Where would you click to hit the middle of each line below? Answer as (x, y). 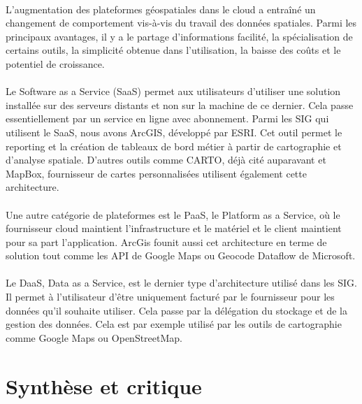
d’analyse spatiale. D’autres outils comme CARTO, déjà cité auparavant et (166, 160)
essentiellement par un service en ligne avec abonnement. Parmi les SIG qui (167, 118)
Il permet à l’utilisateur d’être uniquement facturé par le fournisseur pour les (170, 297)
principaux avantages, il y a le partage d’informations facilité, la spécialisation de (179, 36)
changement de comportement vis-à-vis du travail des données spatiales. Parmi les (181, 23)
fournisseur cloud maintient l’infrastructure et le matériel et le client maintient (174, 228)
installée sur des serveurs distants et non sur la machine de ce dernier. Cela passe (180, 104)
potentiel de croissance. (55, 63)
